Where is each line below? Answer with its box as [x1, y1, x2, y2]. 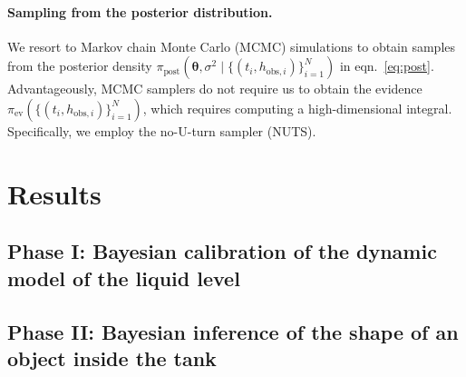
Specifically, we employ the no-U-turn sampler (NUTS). [7, 121, 316, 140]
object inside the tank [7, 343, 217, 372]
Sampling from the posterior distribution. [7, 2, 273, 21]
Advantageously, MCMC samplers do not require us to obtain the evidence [7, 79, 422, 98]
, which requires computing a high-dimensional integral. [142, 98, 452, 117]
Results [7, 174, 102, 212]
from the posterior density [7, 56, 152, 75]
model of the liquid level [7, 263, 240, 292]
